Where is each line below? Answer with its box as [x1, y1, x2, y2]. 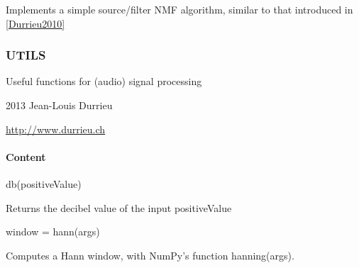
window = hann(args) [6, 224, 100, 239]
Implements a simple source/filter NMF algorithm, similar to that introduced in [6, 2, 353, 16]
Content [6, 149, 46, 164]
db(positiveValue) [6, 176, 82, 191]
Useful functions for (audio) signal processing [6, 74, 202, 89]
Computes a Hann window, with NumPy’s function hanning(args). [6, 247, 294, 262]
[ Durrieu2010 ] [6, 16, 65, 30]
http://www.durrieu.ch [6, 121, 106, 136]
